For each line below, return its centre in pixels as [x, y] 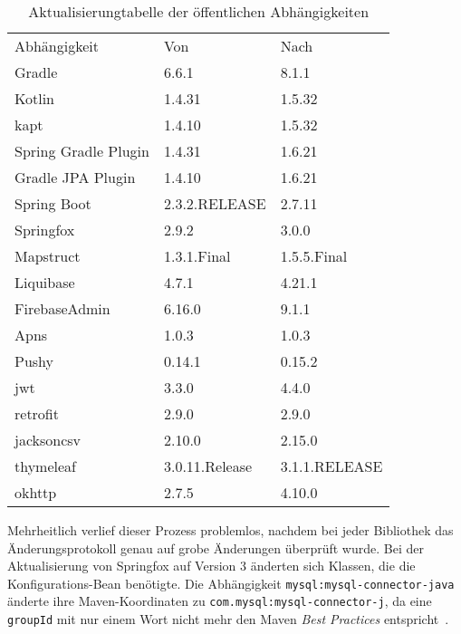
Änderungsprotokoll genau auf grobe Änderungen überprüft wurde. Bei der [216, 548]
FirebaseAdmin [62, 308]
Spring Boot [53, 203]
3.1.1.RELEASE [331, 466]
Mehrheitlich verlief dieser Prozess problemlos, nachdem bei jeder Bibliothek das [230, 530]
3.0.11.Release [208, 466]
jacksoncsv [48, 440]
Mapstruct [48, 256]
